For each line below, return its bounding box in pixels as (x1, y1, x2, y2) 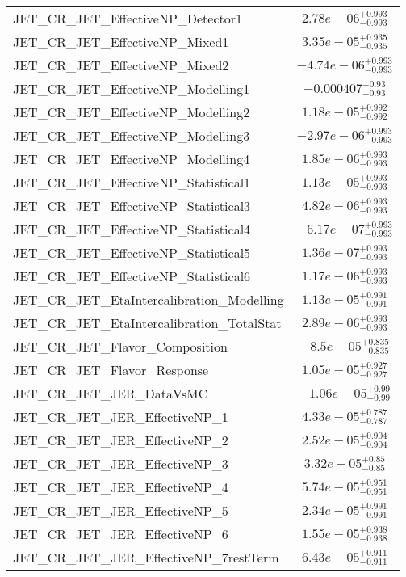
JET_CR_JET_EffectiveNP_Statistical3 (13, 196, 251, 215)
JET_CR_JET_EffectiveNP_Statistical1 (13, 173, 251, 192)
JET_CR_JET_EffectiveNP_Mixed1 (13, 32, 229, 51)
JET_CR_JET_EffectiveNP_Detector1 (13, 9, 243, 27)
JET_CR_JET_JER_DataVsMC (13, 384, 208, 402)
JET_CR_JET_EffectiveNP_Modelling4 (13, 150, 250, 168)
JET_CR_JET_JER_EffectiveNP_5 (13, 501, 228, 520)
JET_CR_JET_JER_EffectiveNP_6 (13, 524, 228, 543)
